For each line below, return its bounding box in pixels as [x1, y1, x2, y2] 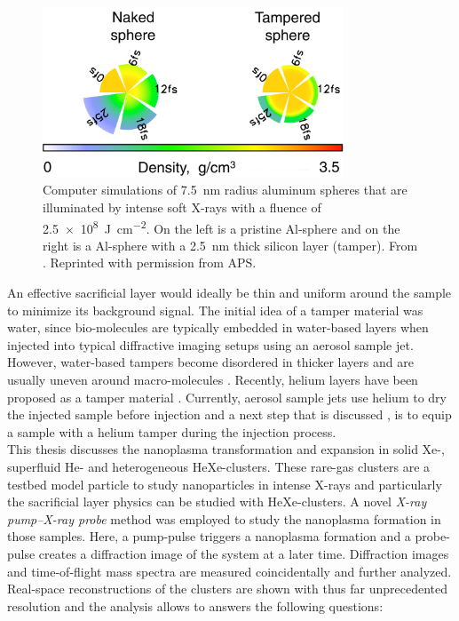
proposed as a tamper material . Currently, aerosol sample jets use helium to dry [7, 387, 447, 406]
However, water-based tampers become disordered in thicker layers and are [7, 353, 414, 371]
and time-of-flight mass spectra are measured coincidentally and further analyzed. [7, 561, 452, 580]
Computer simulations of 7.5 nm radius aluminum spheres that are [43, 180, 408, 199]
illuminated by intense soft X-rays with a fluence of [43, 197, 321, 216]
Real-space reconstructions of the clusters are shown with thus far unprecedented [7, 579, 447, 598]
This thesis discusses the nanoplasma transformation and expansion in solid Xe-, [7, 440, 445, 458]
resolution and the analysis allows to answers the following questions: [7, 596, 384, 615]
